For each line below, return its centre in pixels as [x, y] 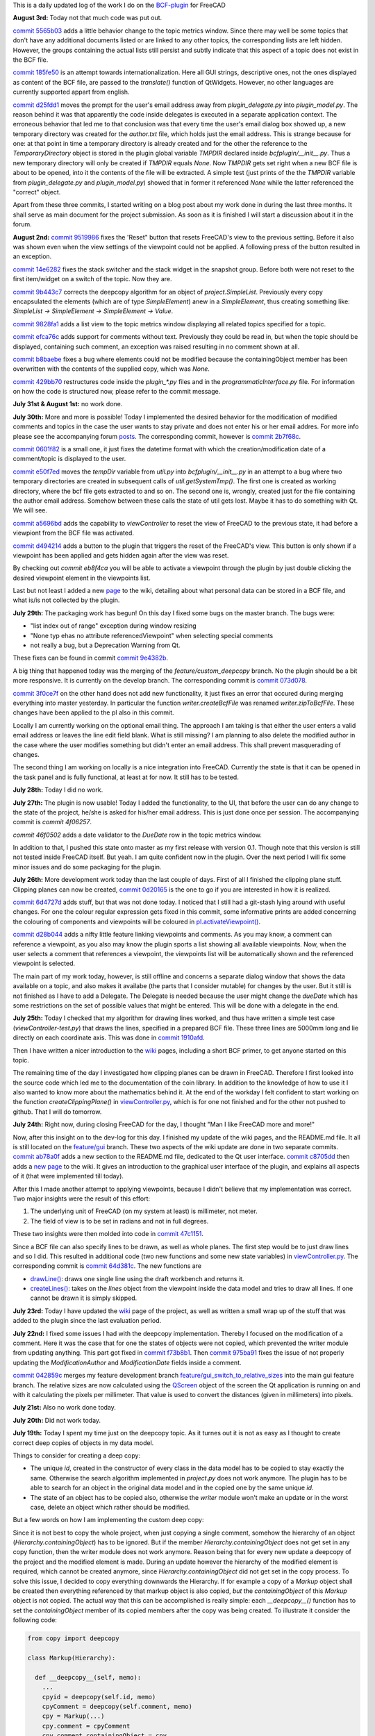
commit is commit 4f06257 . [52, 822]
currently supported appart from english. [71, 92]
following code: [35, 1620]
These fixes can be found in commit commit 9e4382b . [91, 658]
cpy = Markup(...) [73, 1716]
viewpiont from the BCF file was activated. [74, 533]
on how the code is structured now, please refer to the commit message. [117, 392]
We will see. [30, 510]
